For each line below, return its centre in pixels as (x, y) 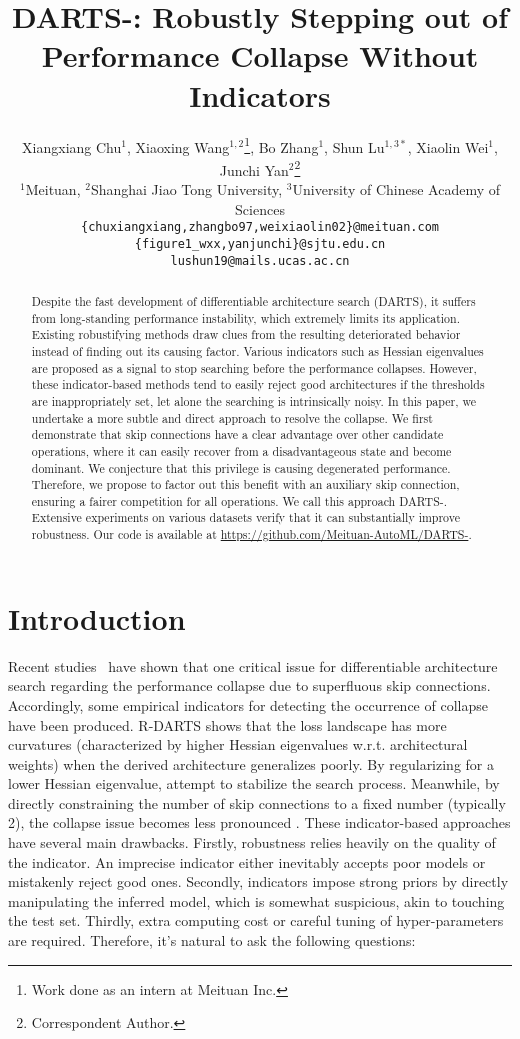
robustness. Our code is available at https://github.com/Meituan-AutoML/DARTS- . (251, 534)
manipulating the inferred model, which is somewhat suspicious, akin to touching (256, 900)
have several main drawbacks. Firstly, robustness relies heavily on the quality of (252, 842)
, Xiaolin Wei (448, 146)
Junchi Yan (254, 169)
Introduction (97, 617)
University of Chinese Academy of (396, 189)
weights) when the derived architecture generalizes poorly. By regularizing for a (251, 763)
